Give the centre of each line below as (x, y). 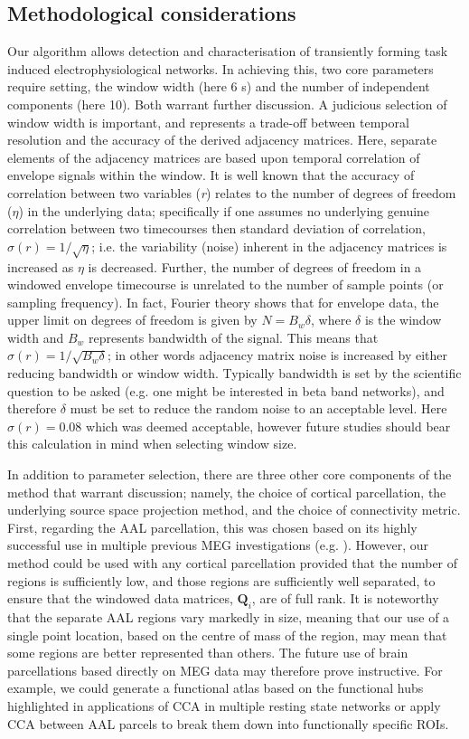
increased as (41, 266)
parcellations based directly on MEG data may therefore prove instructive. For (225, 670)
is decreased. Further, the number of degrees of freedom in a (255, 266)
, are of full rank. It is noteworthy (345, 598)
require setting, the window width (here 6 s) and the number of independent (219, 86)
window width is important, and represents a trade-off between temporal (208, 122)
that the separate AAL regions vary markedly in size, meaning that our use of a (229, 616)
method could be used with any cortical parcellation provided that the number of (233, 563)
